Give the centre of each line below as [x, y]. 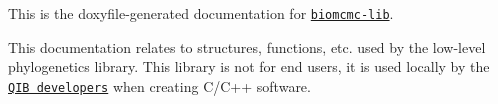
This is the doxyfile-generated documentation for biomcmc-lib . [201, 13]
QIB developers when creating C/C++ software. [159, 85]
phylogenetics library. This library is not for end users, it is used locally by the [249, 66]
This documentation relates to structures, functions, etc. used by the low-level [247, 46]
